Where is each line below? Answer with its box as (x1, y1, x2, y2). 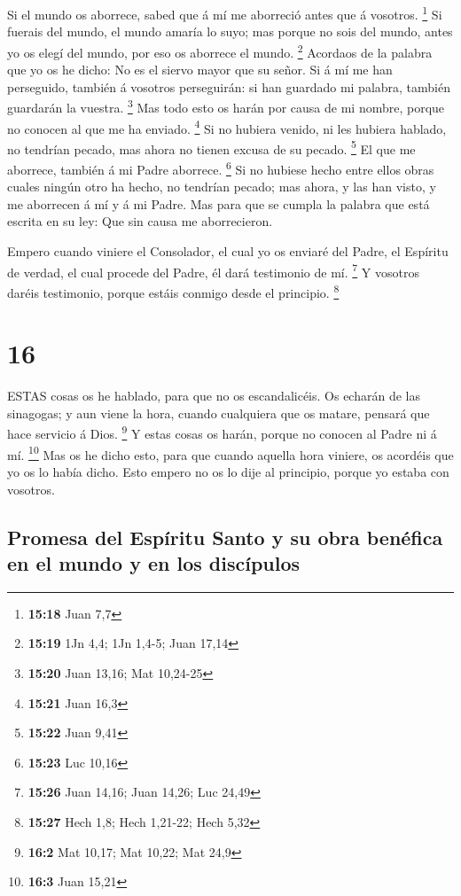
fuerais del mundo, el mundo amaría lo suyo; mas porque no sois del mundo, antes (7, 22, 453, 41)
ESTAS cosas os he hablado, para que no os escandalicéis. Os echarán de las (7, 386, 420, 405)
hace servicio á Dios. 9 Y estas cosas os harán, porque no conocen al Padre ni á (7, 422, 437, 443)
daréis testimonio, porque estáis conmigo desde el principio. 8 (7, 280, 340, 301)
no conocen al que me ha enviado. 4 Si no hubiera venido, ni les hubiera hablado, (7, 116, 447, 137)
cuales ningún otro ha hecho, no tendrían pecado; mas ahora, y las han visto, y (7, 177, 436, 196)
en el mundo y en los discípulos (7, 549, 301, 576)
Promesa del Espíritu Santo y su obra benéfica (7, 523, 443, 550)
